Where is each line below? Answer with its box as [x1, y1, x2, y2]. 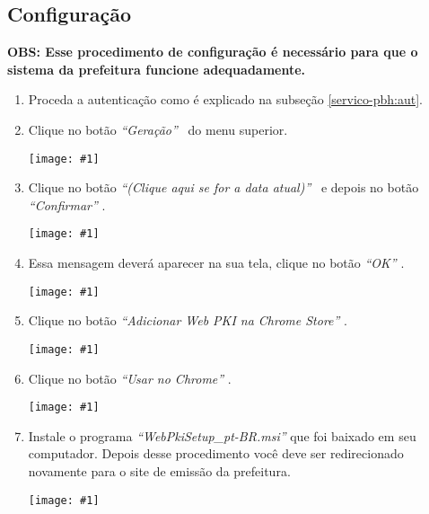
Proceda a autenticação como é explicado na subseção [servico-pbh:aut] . [28, 90, 423, 109]
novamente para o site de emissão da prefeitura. [28, 462, 291, 481]
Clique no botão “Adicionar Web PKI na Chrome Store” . [28, 311, 347, 330]
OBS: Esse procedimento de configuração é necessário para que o [7, 42, 418, 61]
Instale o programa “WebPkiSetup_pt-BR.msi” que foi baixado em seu [28, 426, 416, 445]
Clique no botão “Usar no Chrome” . [28, 368, 232, 387]
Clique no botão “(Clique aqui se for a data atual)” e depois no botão [28, 178, 419, 197]
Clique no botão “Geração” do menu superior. [28, 120, 288, 138]
